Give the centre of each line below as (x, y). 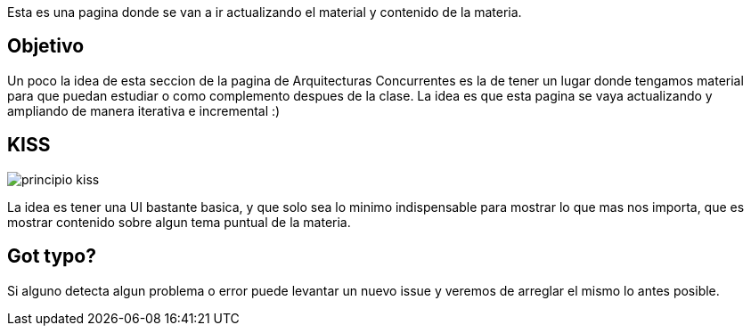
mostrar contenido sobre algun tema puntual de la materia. (179, 222)
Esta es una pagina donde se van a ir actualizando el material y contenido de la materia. (265, 12)
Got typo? (52, 256)
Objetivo (46, 46)
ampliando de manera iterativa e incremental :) (144, 110)
